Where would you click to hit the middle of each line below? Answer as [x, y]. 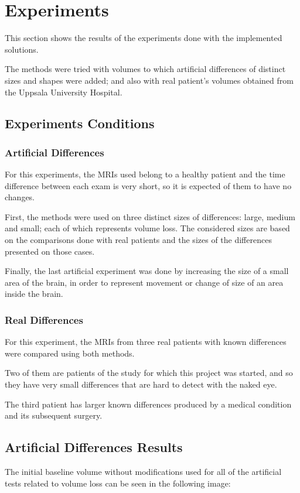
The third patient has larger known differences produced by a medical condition [148, 404]
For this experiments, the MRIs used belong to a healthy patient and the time [145, 174]
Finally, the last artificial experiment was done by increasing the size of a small [147, 271]
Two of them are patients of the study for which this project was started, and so [149, 373]
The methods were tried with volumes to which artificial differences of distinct [145, 69]
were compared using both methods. [70, 353]
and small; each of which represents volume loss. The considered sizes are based [147, 228]
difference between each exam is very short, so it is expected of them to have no [148, 185]
